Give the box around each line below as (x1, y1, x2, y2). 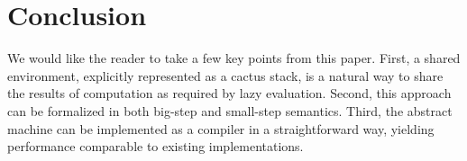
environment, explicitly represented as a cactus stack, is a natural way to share (7, 66, 444, 85)
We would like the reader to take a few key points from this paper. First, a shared (7, 49, 461, 67)
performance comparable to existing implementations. (7, 137, 304, 156)
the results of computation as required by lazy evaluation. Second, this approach (7, 84, 452, 103)
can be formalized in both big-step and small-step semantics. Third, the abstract (7, 101, 453, 120)
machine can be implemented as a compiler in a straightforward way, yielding (7, 119, 435, 138)
